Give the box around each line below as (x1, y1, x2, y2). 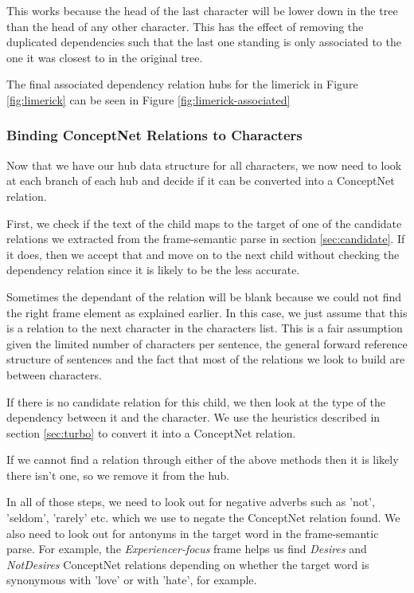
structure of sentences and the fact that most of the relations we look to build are (6, 351, 405, 367)
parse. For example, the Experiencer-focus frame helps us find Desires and (6, 540, 367, 557)
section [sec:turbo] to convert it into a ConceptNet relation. (6, 424, 296, 441)
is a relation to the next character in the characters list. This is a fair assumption (6, 320, 403, 336)
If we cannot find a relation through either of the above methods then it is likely (6, 451, 399, 468)
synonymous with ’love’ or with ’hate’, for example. (6, 571, 257, 588)
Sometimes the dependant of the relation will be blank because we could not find (6, 288, 402, 304)
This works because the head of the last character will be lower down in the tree (6, 2, 398, 18)
